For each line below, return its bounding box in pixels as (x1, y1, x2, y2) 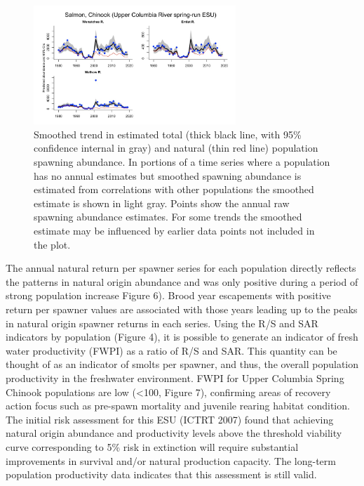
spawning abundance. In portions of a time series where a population (34, 155, 330, 169)
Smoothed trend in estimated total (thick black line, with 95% (34, 126, 302, 141)
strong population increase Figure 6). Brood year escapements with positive (6, 288, 331, 303)
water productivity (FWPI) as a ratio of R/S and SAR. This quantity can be (6, 343, 337, 357)
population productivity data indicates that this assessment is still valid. (6, 467, 317, 482)
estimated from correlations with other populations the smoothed (34, 182, 314, 197)
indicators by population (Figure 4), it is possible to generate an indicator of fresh (6, 329, 358, 344)
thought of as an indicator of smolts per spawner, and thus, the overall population (6, 357, 359, 372)
